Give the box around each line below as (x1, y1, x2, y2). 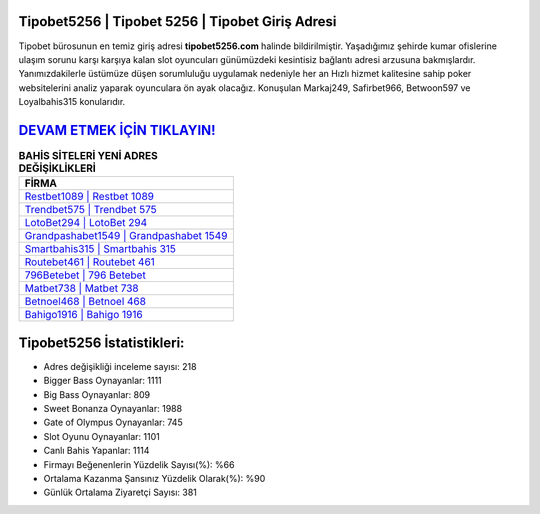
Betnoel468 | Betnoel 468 (24, 295, 147, 309)
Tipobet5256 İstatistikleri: (18, 334, 185, 351)
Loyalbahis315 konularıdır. (18, 96, 126, 108)
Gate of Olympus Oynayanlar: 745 (43, 416, 184, 429)
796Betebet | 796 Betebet (24, 268, 147, 282)
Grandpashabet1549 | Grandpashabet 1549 (24, 229, 228, 243)
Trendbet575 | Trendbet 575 (24, 203, 157, 217)
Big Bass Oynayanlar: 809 (43, 388, 150, 400)
